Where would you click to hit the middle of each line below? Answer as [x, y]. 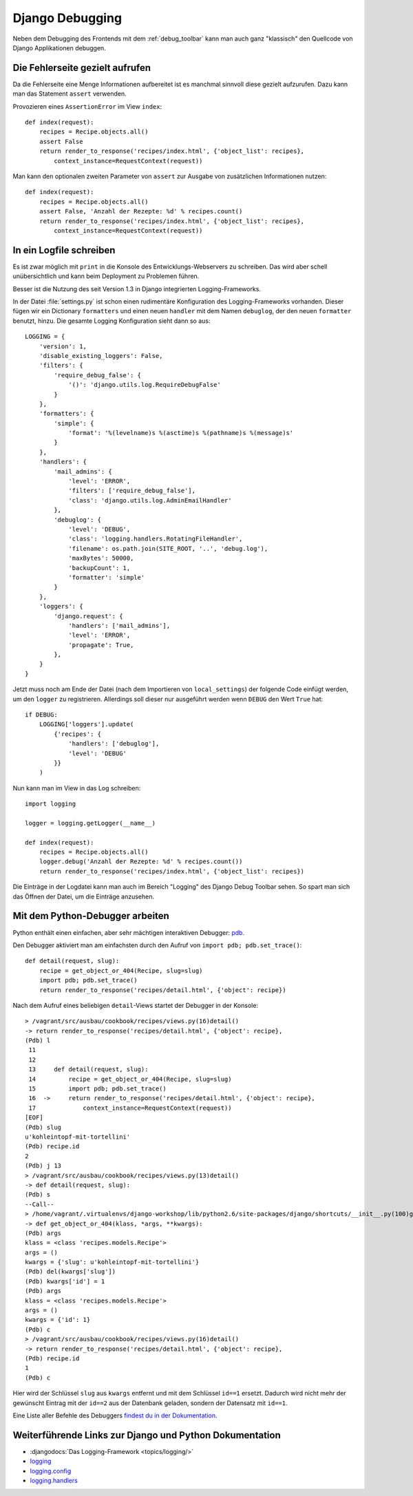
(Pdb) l [38, 1041]
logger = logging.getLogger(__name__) [91, 823]
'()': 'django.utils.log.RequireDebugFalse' [145, 385]
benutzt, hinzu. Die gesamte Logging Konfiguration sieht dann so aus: [112, 321]
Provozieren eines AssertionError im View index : [87, 106]
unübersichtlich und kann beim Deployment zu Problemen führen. [106, 276]
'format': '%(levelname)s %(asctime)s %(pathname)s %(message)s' [181, 433]
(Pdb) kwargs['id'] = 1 [65, 1281]
